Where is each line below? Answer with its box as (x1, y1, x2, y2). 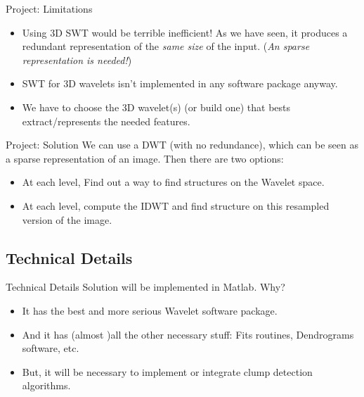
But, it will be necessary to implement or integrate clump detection (22, 364, 313, 379)
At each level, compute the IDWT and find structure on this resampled (22, 198, 330, 213)
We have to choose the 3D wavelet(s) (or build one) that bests (22, 99, 291, 114)
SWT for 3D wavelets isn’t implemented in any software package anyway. (22, 76, 338, 91)
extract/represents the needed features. (22, 113, 190, 128)
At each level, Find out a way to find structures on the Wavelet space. (22, 175, 325, 189)
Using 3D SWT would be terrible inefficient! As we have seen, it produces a (22, 25, 348, 39)
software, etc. (22, 341, 79, 355)
